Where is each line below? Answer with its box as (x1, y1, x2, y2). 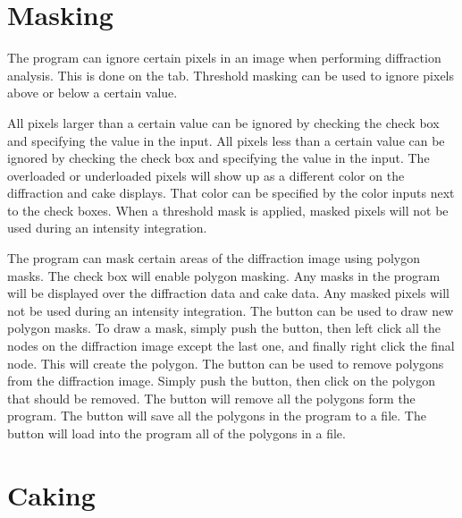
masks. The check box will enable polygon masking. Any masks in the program (7, 266, 441, 284)
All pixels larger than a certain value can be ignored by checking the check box (7, 113, 440, 132)
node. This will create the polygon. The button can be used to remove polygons (7, 353, 444, 372)
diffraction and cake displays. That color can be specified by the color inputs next (7, 183, 455, 202)
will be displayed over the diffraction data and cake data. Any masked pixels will (7, 284, 449, 302)
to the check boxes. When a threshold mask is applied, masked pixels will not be (7, 200, 449, 219)
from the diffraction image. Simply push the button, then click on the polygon (7, 371, 435, 390)
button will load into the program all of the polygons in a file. (7, 424, 346, 442)
